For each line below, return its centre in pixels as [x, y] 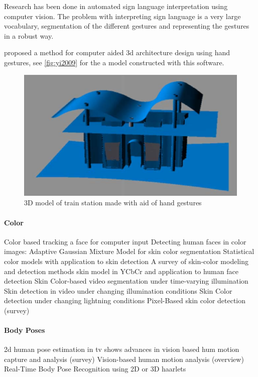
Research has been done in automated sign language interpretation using [116, 6]
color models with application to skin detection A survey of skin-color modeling [126, 261]
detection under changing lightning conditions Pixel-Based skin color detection [125, 300]
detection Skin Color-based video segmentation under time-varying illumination [126, 281]
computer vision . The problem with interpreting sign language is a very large [122, 16]
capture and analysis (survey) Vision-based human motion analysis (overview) [124, 359]
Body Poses [25, 330]
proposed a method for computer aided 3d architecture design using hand [117, 52]
